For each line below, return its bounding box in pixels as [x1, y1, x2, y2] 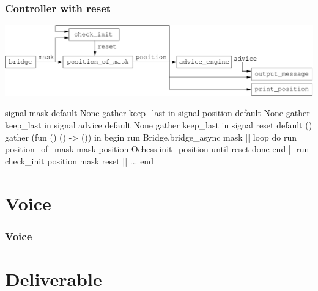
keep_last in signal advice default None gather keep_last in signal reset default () [5, 119, 312, 131]
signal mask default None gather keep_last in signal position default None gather [5, 106, 310, 119]
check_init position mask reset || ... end [5, 154, 153, 167]
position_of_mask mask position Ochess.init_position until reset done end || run [5, 142, 309, 155]
